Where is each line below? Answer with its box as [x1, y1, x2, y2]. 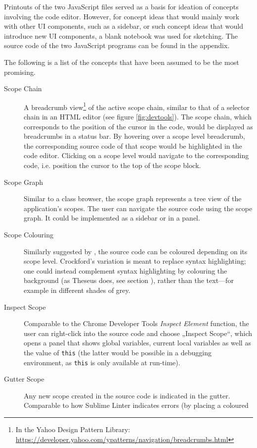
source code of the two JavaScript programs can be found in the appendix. [4, 40, 230, 51]
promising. [4, 66, 36, 77]
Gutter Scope [4, 374, 44, 384]
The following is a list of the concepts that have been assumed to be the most [4, 56, 239, 67]
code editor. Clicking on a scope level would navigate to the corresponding [24, 150, 249, 161]
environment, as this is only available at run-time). [24, 357, 180, 367]
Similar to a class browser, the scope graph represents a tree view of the [24, 193, 242, 204]
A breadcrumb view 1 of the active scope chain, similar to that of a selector [24, 100, 250, 112]
